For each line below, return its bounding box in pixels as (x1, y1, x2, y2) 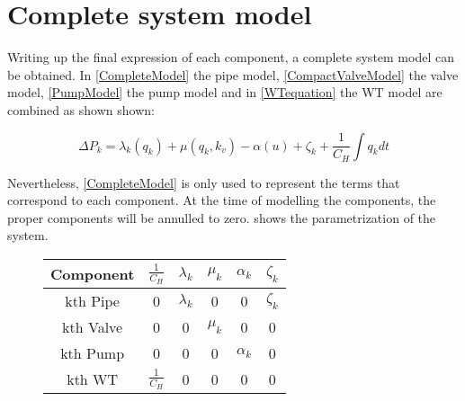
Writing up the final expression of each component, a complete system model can (7, 48, 454, 67)
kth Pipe (65, 290, 120, 311)
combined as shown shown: (7, 100, 155, 119)
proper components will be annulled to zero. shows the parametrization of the (7, 208, 436, 227)
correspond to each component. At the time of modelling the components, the (7, 191, 436, 209)
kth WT (67, 368, 119, 389)
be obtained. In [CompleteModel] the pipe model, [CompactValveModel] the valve (7, 65, 459, 84)
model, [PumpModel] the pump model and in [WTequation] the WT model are (7, 83, 443, 102)
